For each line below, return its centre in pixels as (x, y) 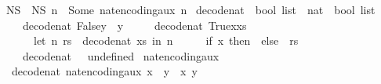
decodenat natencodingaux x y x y (104, 71)
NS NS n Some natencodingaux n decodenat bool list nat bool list (190, 9)
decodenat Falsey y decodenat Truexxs (134, 25)
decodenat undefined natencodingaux (121, 55)
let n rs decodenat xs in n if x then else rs (166, 40)
